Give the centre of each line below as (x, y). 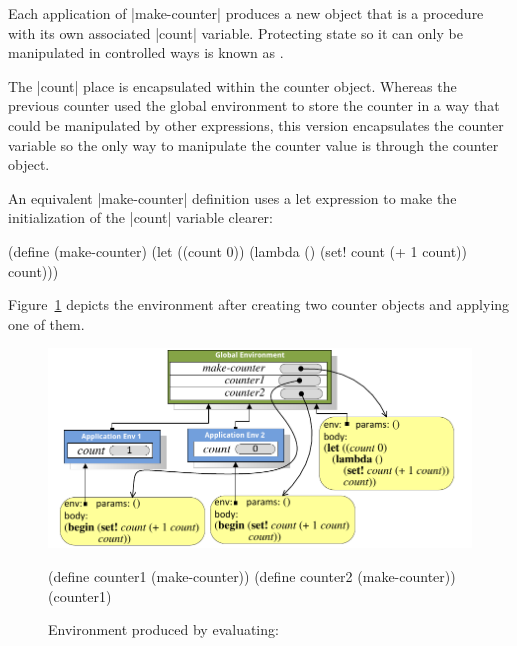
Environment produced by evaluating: (163, 629)
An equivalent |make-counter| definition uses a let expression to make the (232, 197)
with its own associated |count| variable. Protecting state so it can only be (235, 32)
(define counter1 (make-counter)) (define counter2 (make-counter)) (252, 576)
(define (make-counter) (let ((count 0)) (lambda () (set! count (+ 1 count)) (237, 250)
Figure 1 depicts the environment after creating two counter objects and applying (259, 304)
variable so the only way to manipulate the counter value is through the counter (253, 144)
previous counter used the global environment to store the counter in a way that (254, 105)
